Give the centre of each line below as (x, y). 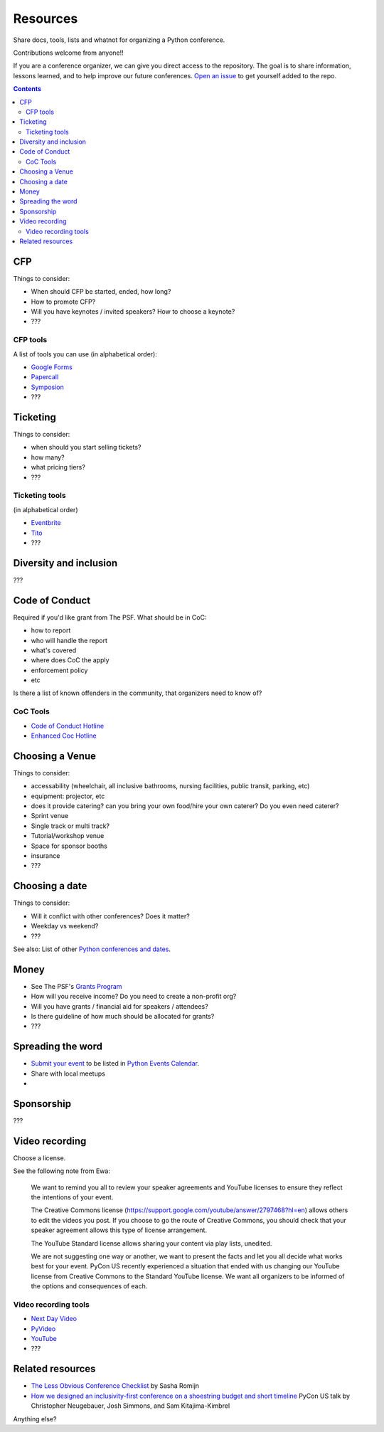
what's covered (54, 650)
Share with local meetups (68, 1073)
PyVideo (43, 1328)
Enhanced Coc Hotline (64, 736)
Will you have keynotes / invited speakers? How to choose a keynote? (133, 312)
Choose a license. (39, 1158)
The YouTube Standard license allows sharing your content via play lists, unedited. (151, 1243)
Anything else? (35, 1418)
